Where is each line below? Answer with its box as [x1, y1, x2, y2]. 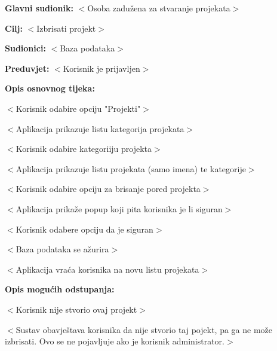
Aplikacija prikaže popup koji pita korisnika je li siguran [16, 202, 223, 215]
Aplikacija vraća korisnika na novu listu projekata [16, 263, 199, 275]
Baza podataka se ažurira [16, 243, 109, 255]
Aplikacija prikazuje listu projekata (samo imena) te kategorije [16, 162, 246, 175]
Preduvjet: [5, 62, 50, 74]
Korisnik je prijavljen [63, 62, 140, 74]
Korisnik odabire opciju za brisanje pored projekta [16, 182, 201, 195]
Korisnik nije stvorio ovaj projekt [16, 303, 137, 315]
